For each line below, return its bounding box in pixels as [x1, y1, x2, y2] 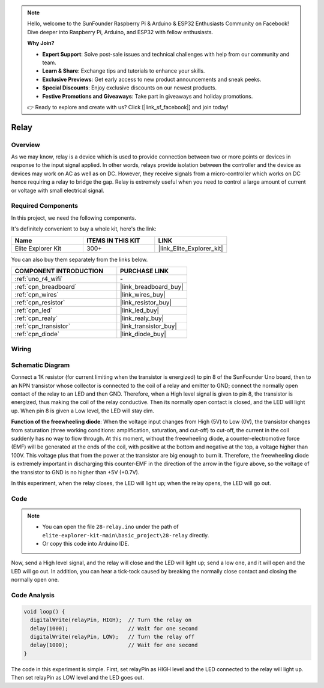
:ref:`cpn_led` [14, 306, 53, 315]
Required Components [11, 202, 78, 210]
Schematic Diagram [11, 361, 70, 369]
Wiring [11, 345, 32, 354]
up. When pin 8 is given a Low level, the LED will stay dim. [11, 407, 155, 414]
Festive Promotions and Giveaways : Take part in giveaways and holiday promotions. [42, 92, 253, 100]
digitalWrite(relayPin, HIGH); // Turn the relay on [30, 617, 192, 624]
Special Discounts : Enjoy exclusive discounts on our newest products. [42, 84, 217, 91]
